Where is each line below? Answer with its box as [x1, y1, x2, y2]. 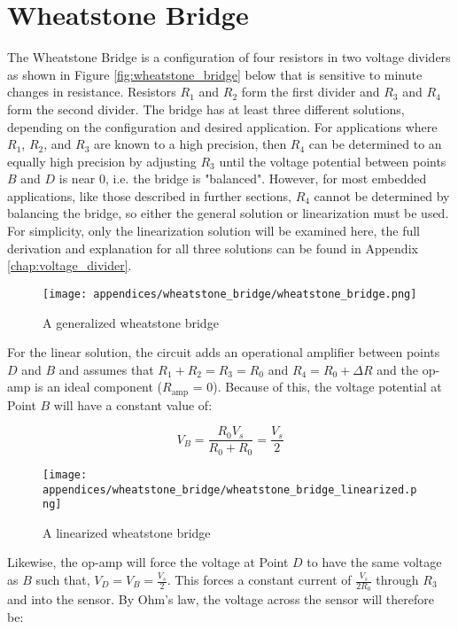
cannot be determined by [314, 186, 450, 205]
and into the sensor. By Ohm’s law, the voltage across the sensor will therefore [7, 590, 434, 609]
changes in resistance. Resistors [7, 82, 176, 101]
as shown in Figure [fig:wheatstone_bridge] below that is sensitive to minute [7, 65, 423, 83]
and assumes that [58, 360, 154, 378]
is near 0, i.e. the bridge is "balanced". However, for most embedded [58, 169, 427, 188]
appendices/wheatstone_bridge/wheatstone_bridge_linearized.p [43, 483, 417, 496]
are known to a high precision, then [94, 135, 287, 153]
